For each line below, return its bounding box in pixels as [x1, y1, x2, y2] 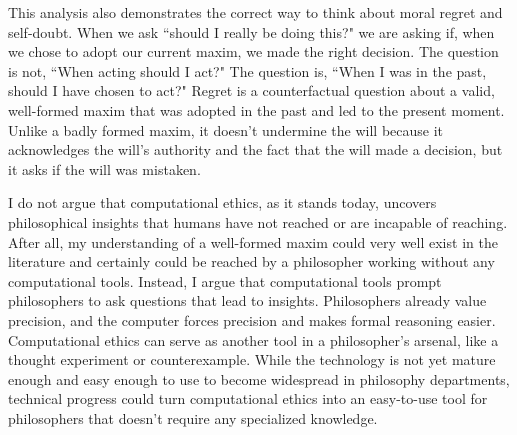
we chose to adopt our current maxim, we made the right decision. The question [8, 41, 499, 62]
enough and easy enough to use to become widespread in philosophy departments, [8, 368, 510, 389]
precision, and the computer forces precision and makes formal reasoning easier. [8, 309, 496, 330]
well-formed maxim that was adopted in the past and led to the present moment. [8, 99, 505, 120]
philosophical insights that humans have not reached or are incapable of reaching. [8, 211, 508, 232]
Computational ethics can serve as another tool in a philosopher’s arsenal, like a [8, 329, 499, 350]
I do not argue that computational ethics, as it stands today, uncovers [8, 192, 437, 213]
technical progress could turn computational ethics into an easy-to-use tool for [8, 388, 488, 409]
